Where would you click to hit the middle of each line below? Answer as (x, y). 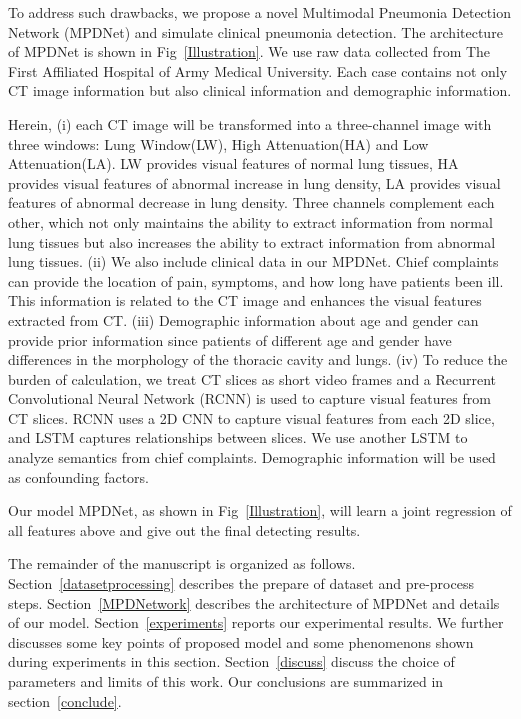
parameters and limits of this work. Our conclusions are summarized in (226, 681)
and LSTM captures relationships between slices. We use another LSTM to (238, 437)
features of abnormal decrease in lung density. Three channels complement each (251, 202)
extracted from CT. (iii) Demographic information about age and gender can (243, 319)
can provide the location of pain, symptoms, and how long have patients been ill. (256, 280)
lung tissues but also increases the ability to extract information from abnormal (252, 241)
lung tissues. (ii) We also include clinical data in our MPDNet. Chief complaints (253, 261)
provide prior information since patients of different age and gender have (230, 339)
